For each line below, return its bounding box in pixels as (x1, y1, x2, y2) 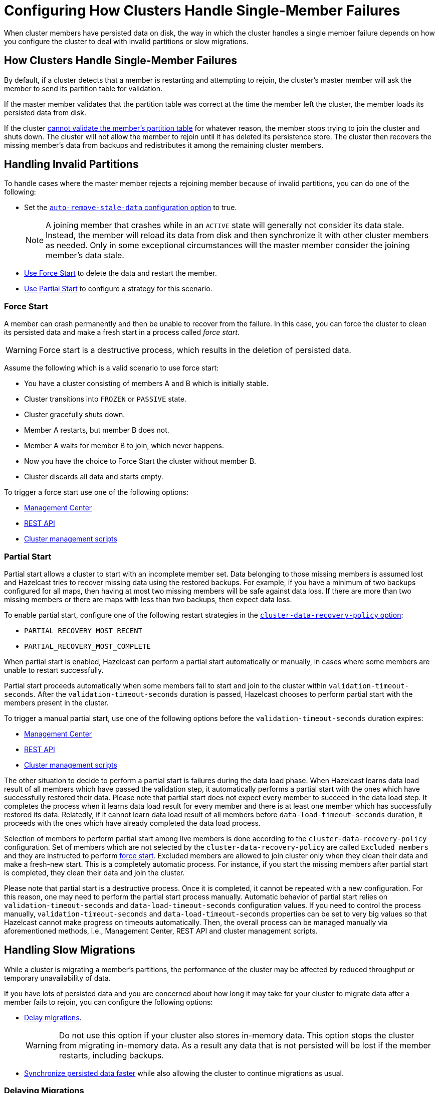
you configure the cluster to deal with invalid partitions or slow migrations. (4, 37, 249, 46)
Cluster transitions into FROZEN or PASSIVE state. (24, 395, 186, 404)
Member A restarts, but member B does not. (24, 426, 169, 435)
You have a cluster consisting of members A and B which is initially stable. (24, 379, 269, 388)
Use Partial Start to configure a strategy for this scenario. (24, 284, 212, 293)
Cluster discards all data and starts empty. (24, 472, 163, 481)
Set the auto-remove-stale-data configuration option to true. (24, 203, 237, 212)
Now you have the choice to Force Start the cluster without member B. (24, 457, 257, 466)
